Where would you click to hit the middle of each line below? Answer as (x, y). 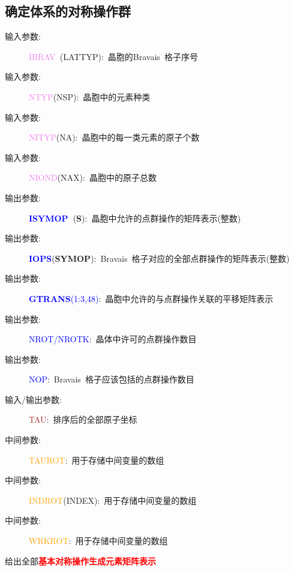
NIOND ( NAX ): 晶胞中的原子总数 (93, 177)
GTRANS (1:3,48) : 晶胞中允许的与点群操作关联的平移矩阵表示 (151, 298)
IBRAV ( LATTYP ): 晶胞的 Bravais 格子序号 (113, 56)
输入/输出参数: (33, 399)
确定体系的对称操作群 (68, 11)
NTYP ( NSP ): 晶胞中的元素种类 (90, 96)
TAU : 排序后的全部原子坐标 (83, 419)
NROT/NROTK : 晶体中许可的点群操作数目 (113, 339)
